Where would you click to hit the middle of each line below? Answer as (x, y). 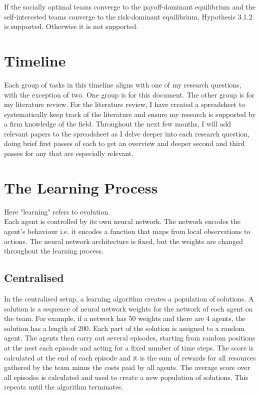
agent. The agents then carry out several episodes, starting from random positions (130, 338)
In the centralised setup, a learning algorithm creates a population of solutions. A (129, 298)
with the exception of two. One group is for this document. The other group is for (129, 94)
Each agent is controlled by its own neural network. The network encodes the (122, 221)
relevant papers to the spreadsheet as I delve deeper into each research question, (127, 133)
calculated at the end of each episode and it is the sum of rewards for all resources (130, 357)
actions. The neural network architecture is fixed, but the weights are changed (123, 241)
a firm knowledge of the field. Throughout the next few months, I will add (118, 124)
